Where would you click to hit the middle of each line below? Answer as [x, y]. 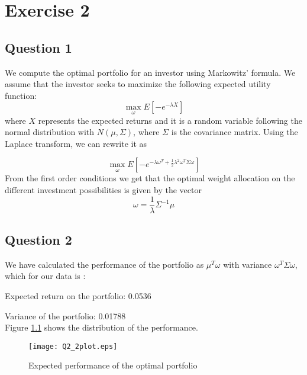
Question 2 [38, 239]
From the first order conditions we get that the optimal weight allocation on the [150, 178]
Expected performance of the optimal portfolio [113, 365]
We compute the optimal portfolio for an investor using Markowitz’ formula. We [150, 72]
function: [21, 95]
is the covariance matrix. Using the [235, 132]
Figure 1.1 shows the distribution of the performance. [101, 327]
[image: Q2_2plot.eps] [73, 346]
